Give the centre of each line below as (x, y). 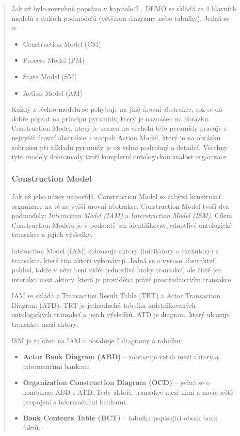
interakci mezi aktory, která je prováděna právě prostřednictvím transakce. (122, 279)
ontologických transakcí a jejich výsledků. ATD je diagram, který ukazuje (120, 314)
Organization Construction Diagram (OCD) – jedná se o (116, 382)
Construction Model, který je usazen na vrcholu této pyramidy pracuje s (119, 128)
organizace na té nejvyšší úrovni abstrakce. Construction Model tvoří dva (120, 206)
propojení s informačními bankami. (75, 401)
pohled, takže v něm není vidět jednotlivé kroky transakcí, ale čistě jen (117, 270)
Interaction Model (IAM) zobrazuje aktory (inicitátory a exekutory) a (115, 250)
